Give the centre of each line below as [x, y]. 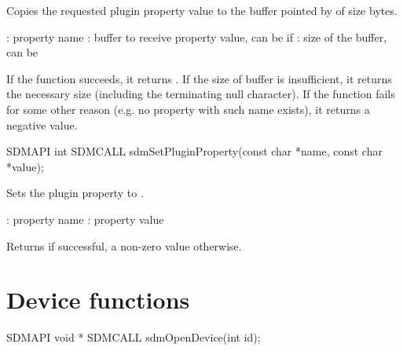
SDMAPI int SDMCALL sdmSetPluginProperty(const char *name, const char [194, 151]
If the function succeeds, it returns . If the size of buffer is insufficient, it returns [199, 78]
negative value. [42, 124]
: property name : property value [85, 219]
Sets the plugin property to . [75, 193]
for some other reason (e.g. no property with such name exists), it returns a [188, 109]
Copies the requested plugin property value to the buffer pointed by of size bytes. [202, 10]
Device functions [98, 300]
